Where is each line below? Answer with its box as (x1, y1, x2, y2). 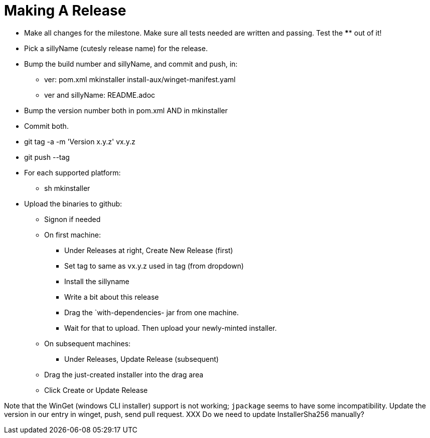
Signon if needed (44, 214, 101, 224)
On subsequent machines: (44, 339, 131, 348)
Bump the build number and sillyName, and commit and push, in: (24, 59, 238, 68)
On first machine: (44, 230, 101, 239)
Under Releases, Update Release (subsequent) (64, 354, 219, 363)
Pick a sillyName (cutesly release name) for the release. (24, 44, 208, 53)
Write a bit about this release (64, 292, 159, 301)
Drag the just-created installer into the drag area (44, 370, 204, 379)
